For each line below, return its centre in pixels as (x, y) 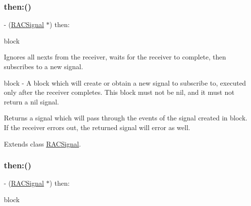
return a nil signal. (31, 101)
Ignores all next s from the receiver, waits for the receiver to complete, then (115, 57)
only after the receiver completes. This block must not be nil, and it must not (119, 92)
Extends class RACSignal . (42, 143)
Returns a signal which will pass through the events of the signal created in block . (126, 118)
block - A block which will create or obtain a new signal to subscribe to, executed (125, 82)
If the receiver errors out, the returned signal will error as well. (97, 127)
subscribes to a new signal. (44, 66)
